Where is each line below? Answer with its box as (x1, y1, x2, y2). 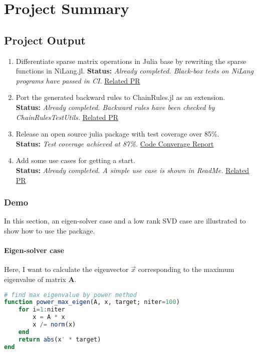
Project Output (4, 32, 86, 47)
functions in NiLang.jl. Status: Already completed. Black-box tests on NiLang (16, 65, 253, 76)
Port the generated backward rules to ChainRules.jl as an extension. (16, 92, 225, 102)
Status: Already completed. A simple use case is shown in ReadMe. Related (16, 164, 249, 175)
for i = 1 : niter (18, 306, 65, 313)
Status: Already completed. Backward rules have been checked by (16, 101, 215, 112)
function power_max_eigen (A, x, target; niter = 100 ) (4, 298, 180, 306)
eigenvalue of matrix (4, 273, 66, 284)
